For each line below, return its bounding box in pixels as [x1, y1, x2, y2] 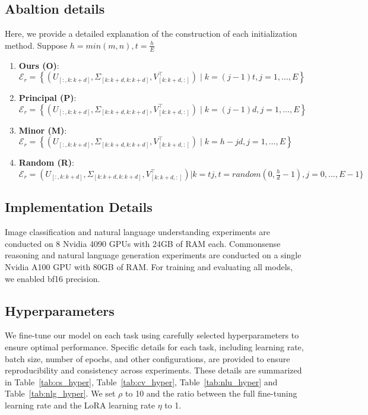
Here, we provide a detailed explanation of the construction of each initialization [5, 27, 297, 40]
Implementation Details [5, 198, 153, 216]
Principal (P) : [18, 91, 77, 104]
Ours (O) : [18, 59, 59, 71]
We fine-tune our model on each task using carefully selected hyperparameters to [5, 329, 299, 341]
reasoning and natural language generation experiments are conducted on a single [5, 249, 302, 261]
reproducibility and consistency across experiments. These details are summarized [5, 364, 302, 376]
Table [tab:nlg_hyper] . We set [5, 387, 116, 400]
